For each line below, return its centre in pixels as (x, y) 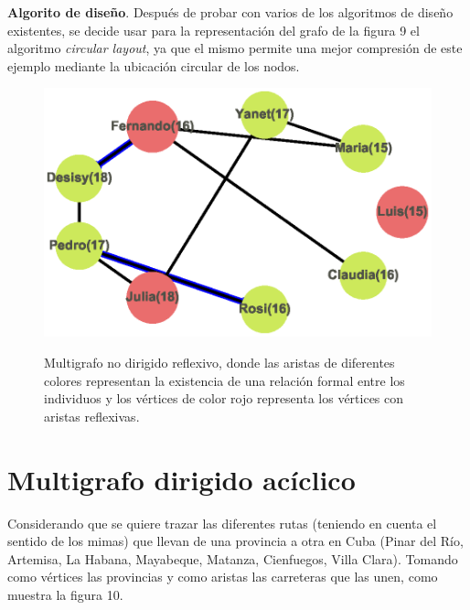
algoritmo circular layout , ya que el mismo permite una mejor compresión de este (235, 48)
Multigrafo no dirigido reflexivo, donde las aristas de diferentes (219, 362)
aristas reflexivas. (92, 416)
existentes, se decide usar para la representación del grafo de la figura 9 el (214, 30)
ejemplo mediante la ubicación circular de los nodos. (154, 65)
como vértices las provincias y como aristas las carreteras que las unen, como (223, 577)
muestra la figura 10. (65, 594)
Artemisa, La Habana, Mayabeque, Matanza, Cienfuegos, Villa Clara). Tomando (233, 558)
